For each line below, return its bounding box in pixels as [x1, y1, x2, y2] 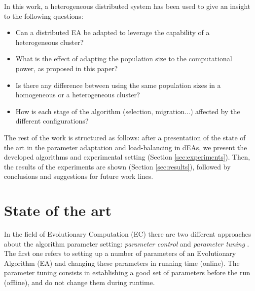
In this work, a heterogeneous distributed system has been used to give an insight [4, 1, 251, 11]
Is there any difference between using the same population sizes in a [15, 80, 221, 90]
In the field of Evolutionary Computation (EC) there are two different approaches [4, 229, 251, 239]
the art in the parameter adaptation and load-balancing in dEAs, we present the [4, 142, 247, 152]
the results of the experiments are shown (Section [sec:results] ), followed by [4, 161, 231, 171]
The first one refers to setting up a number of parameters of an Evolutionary [4, 248, 236, 258]
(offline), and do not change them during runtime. [4, 277, 155, 287]
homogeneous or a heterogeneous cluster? [15, 89, 140, 100]
